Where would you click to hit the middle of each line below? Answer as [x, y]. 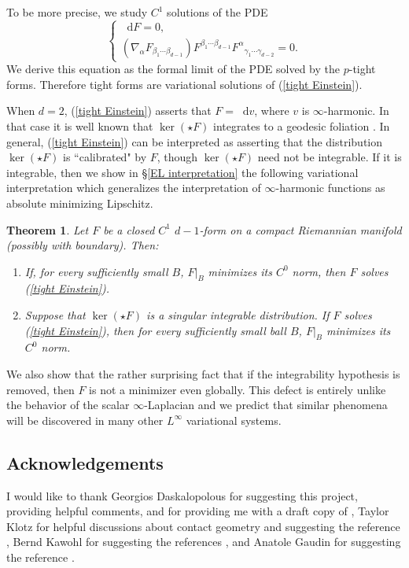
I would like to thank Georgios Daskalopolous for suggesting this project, [182, 495]
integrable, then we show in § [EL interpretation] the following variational [182, 172]
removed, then [41, 389]
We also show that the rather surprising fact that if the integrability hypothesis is [203, 374]
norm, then [319, 271]
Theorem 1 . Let [48, 229]
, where [272, 111]
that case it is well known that [80, 125]
